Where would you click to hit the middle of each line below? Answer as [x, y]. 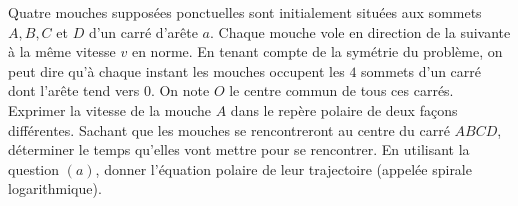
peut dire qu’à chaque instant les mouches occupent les [176, 70]
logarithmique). [55, 188]
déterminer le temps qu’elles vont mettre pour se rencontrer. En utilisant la [239, 149]
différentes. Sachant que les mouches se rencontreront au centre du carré [229, 129]
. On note [180, 90]
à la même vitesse [62, 51]
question [34, 168]
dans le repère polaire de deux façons [344, 109]
